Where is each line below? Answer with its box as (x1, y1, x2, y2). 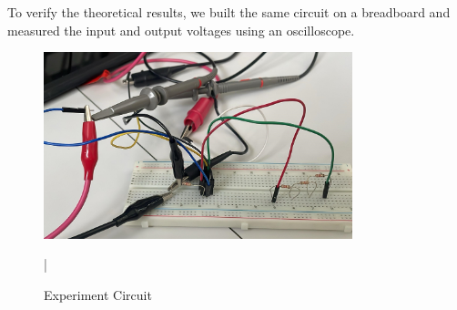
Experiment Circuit (44, 284, 152, 304)
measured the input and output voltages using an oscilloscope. (7, 20, 355, 39)
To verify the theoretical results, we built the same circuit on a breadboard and (7, 3, 451, 21)
